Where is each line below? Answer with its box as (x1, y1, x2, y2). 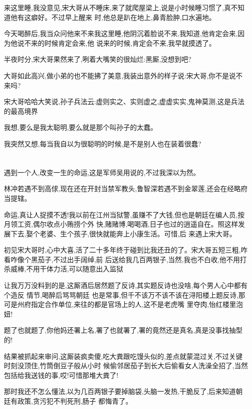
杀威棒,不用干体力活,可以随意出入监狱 (4, 264, 123, 274)
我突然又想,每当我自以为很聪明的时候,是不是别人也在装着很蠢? (4, 138, 202, 148)
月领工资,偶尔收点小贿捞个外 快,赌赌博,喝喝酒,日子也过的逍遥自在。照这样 (4, 219, 238, 229)
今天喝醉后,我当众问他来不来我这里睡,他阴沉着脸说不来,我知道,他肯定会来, (4, 28, 238, 38)
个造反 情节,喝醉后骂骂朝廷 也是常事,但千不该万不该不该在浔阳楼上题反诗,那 (4, 289, 245, 300)
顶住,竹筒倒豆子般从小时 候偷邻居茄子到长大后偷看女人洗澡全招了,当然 (24, 360, 248, 371)
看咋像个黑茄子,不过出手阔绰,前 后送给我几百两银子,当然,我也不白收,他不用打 (4, 254, 247, 264)
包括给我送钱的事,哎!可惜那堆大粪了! (4, 370, 118, 380)
